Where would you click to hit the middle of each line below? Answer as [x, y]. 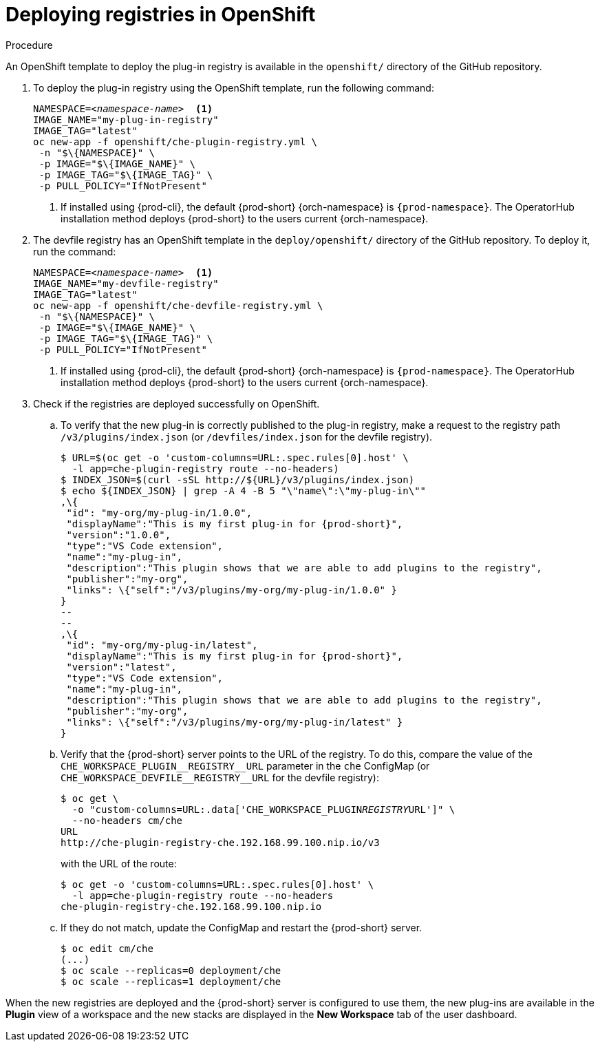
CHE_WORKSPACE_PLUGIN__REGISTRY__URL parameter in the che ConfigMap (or [245, 765]
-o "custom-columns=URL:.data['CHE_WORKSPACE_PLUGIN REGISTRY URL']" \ [264, 809]
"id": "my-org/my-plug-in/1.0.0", [159, 512]
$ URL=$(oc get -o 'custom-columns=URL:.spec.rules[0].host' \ [235, 457]
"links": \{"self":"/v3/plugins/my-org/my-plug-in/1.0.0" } [232, 590]
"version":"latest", [121, 667]
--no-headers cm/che [127, 820]
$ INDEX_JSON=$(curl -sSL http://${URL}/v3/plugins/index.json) [238, 479]
